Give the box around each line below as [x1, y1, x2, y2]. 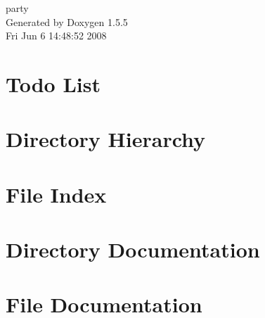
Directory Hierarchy [6, 125, 206, 153]
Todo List [6, 69, 101, 98]
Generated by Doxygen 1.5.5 [6, 14, 128, 29]
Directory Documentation [6, 235, 260, 264]
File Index [6, 179, 107, 208]
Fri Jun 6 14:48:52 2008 [6, 28, 107, 43]
